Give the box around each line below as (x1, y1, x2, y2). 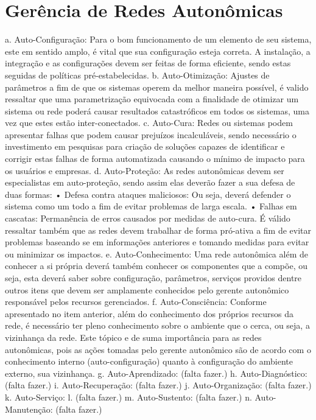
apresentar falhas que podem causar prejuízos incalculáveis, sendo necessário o (5, 128, 297, 141)
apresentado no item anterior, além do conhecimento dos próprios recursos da (5, 307, 293, 320)
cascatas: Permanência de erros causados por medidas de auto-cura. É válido (5, 212, 290, 225)
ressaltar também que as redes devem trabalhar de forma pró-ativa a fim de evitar (5, 223, 312, 236)
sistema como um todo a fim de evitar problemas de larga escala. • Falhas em (5, 200, 297, 212)
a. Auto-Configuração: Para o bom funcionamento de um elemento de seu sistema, (5, 33, 312, 46)
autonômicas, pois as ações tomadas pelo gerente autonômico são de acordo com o (5, 343, 311, 355)
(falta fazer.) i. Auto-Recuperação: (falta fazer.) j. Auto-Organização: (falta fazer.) (5, 379, 312, 391)
